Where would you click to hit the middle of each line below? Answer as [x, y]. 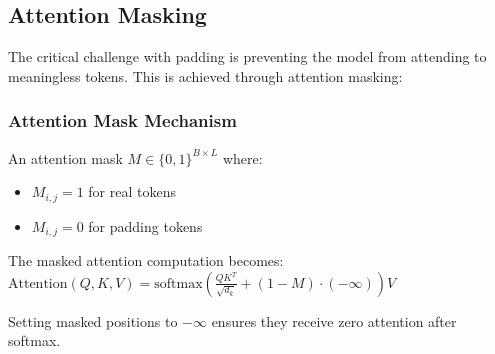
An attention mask [65, 157]
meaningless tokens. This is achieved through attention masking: [205, 75]
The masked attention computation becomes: [146, 260]
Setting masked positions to [93, 320]
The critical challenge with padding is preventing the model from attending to [247, 56]
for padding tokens [145, 225]
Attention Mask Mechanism [122, 120]
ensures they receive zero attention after [334, 320]
